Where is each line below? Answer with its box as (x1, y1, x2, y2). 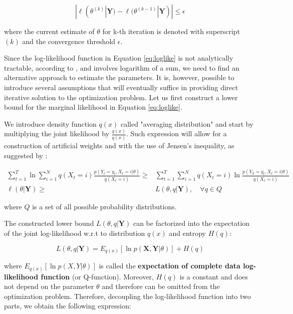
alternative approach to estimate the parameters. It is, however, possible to (4, 72, 234, 83)
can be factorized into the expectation (133, 218, 250, 228)
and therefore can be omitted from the (102, 281, 220, 291)
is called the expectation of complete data (99, 260, 240, 271)
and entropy (169, 228, 206, 238)
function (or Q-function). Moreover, (41, 271, 154, 281)
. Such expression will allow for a (126, 128, 227, 139)
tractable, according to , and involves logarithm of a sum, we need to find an (4, 62, 239, 73)
